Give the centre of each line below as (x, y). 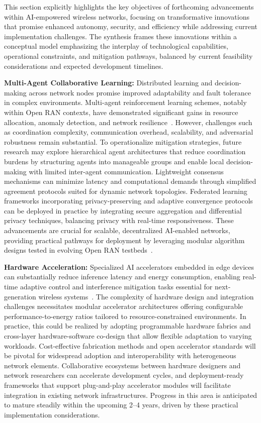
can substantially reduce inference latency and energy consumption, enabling (122, 277)
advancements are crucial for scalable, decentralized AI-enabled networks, (117, 230)
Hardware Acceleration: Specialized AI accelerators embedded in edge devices (129, 267)
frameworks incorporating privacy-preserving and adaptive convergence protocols (128, 201)
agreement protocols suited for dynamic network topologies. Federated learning (126, 191)
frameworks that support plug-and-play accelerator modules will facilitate (117, 385)
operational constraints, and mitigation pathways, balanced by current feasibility (128, 56)
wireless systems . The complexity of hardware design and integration (146, 296)
